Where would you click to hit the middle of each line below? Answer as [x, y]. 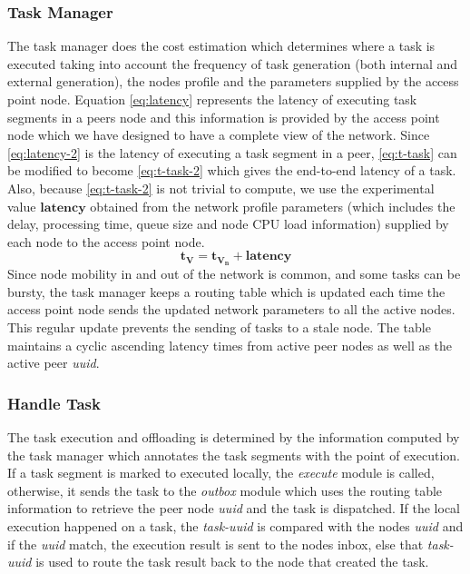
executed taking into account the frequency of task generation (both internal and [233, 63]
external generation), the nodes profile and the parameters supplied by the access [233, 81]
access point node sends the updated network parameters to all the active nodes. [231, 309]
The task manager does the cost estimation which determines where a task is [221, 46]
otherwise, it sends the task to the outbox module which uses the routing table [225, 490]
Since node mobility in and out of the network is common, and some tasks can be [234, 274]
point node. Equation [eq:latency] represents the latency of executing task [212, 99]
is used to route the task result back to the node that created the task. [232, 562]
